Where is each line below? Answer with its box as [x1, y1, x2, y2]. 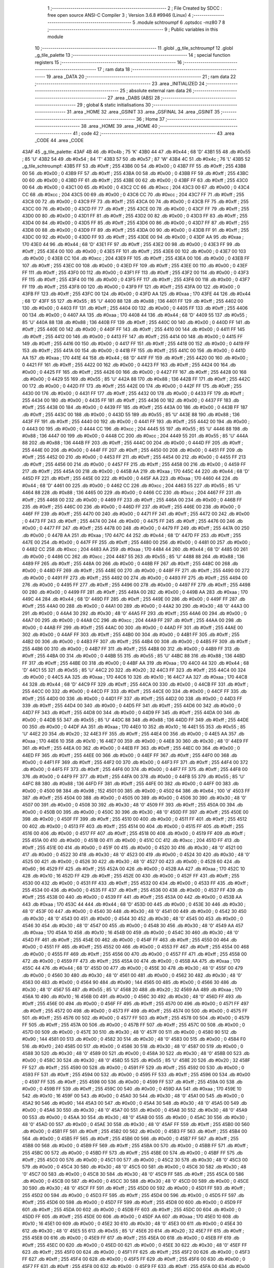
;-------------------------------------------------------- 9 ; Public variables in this [47, 26, 218, 32]
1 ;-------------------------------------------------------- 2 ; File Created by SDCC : [47, 5, 223, 11]
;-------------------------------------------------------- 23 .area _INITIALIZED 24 [35, 80, 205, 86]
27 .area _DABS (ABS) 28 [107, 94, 160, 101]
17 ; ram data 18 [97, 66, 130, 73]
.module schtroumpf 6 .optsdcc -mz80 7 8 [136, 19, 225, 25]
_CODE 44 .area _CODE [35, 137, 84, 144]
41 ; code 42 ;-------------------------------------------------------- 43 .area [73, 130, 234, 136]
